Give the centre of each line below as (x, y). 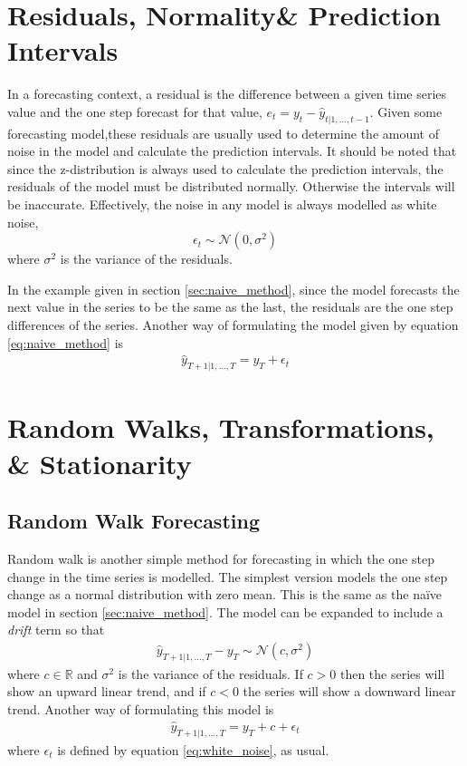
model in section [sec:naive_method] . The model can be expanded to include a (225, 611)
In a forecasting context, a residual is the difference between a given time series (227, 94)
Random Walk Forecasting (133, 521)
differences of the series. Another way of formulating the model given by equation (233, 325)
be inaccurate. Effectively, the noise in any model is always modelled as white (222, 204)
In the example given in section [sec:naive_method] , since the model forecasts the (233, 289)
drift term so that (56, 630)
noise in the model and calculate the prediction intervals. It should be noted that (232, 151)
